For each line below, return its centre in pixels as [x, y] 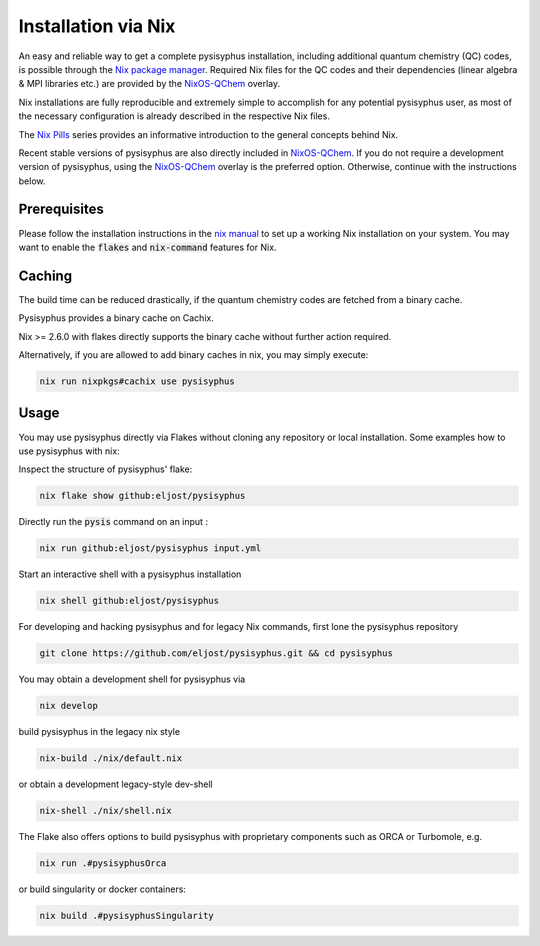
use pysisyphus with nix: [69, 451]
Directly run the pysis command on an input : [113, 522]
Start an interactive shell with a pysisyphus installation [130, 574]
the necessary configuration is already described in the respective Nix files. [174, 116]
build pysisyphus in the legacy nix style [99, 732]
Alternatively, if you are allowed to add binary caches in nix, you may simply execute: [193, 355]
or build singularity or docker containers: [102, 889]
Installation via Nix [97, 26]
